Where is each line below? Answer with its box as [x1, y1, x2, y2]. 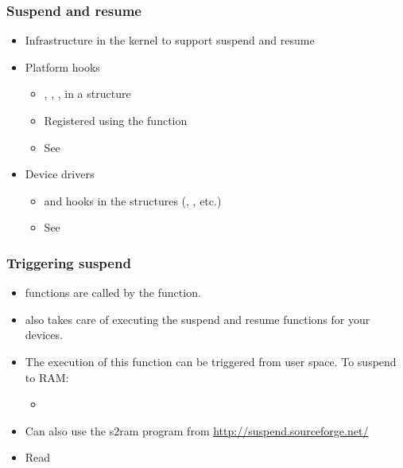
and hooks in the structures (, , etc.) [44, 192, 222, 209]
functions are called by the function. [25, 284, 201, 301]
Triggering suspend [6, 252, 131, 272]
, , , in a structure [44, 85, 131, 102]
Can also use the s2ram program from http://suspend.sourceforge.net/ [25, 422, 369, 439]
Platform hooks [25, 58, 100, 75]
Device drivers [25, 166, 95, 182]
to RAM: [25, 369, 69, 385]
